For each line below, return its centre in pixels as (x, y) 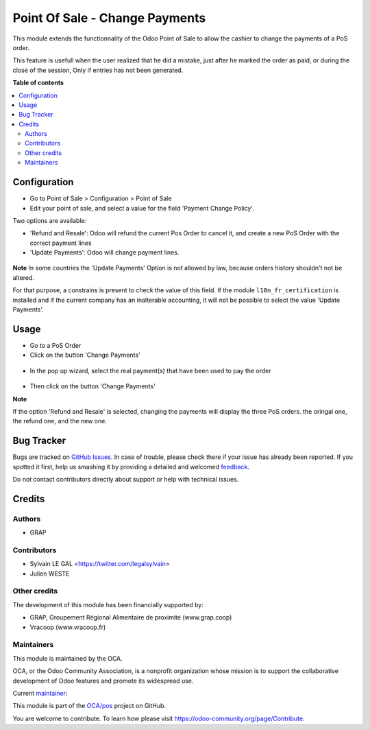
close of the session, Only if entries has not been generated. (98, 70)
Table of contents (38, 83)
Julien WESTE (50, 574)
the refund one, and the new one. (60, 421)
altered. (23, 277)
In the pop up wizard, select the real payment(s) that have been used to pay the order (151, 370)
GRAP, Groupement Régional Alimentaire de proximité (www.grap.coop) (131, 617)
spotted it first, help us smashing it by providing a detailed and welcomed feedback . (131, 467)
